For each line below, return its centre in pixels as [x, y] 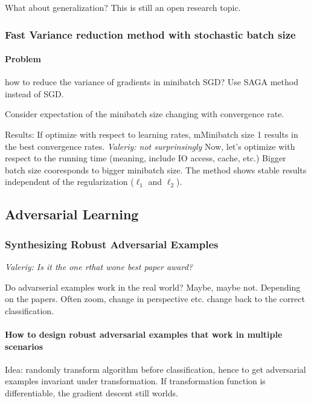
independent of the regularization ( [69, 182]
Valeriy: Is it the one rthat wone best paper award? [99, 266]
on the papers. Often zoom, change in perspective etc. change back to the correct [155, 299]
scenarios [24, 346]
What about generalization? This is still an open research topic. [123, 7]
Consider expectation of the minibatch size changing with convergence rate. [145, 114]
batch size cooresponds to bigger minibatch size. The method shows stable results [156, 169]
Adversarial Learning [72, 214]
